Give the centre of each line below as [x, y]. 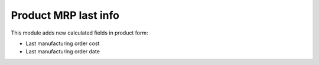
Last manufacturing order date [63, 52]
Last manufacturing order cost [63, 43]
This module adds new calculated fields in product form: [79, 33]
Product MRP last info [65, 15]
